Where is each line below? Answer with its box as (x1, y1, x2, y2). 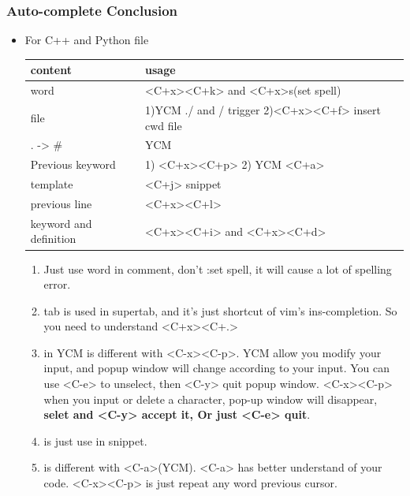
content (30, 62, 72, 78)
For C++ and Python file (24, 32, 149, 48)
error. (43, 276, 71, 293)
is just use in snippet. (43, 432, 147, 449)
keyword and (30, 214, 92, 231)
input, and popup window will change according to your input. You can (43, 360, 390, 376)
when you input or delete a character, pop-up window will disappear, (43, 390, 378, 407)
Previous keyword (30, 156, 116, 173)
